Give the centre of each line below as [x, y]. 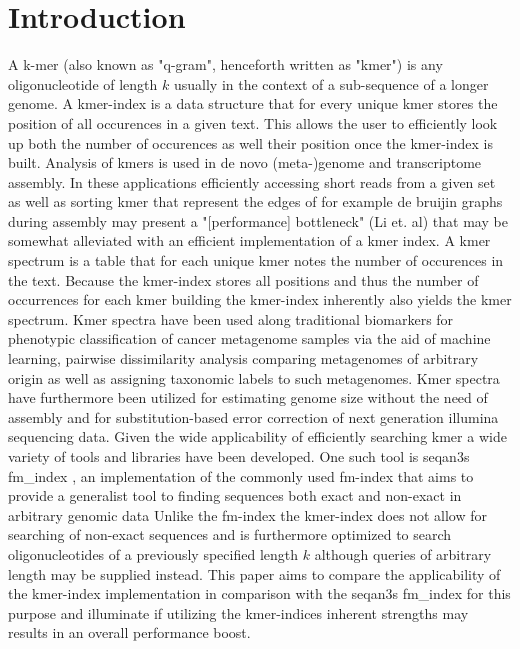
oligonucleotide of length [83, 83]
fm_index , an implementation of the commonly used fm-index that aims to [241, 475]
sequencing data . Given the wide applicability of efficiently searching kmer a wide [257, 436]
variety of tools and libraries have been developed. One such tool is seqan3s [239, 456]
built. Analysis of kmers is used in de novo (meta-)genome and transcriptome [245, 162]
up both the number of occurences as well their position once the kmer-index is [251, 142]
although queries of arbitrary [403, 553]
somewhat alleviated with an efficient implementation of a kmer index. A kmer [249, 240]
